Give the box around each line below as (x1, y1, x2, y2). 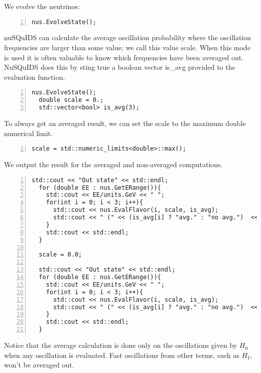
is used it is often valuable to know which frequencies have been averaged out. (4, 52, 244, 62)
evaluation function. (4, 71, 65, 82)
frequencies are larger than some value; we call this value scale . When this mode (4, 42, 250, 53)
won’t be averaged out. (4, 359, 74, 370)
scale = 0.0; (39, 251, 82, 259)
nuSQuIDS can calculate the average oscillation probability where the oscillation (4, 32, 251, 43)
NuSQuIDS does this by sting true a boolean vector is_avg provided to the (4, 62, 235, 72)
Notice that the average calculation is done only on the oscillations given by (4, 340, 237, 350)
